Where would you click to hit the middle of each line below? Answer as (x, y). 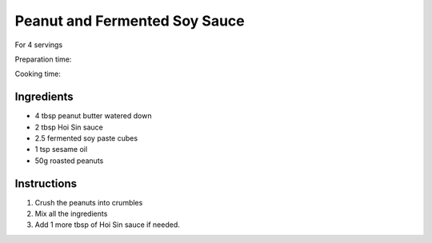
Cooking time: (38, 74)
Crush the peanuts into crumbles (89, 202)
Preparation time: (43, 59)
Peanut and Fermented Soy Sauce (130, 21)
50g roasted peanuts (69, 161)
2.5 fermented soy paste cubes (86, 138)
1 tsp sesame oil (61, 149)
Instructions (46, 183)
